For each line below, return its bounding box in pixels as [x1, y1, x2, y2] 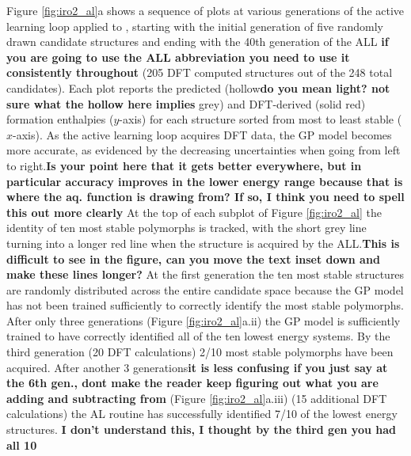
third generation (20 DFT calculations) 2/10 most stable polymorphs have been [6, 344, 394, 360]
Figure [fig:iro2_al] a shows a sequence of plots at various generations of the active [6, 2, 405, 18]
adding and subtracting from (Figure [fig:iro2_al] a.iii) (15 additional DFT [6, 389, 387, 406]
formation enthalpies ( [6, 111, 114, 127]
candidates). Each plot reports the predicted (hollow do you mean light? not [6, 79, 390, 96]
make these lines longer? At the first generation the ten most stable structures [6, 266, 405, 283]
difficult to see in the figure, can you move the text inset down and [6, 250, 380, 267]
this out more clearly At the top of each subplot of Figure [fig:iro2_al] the [6, 203, 382, 220]
